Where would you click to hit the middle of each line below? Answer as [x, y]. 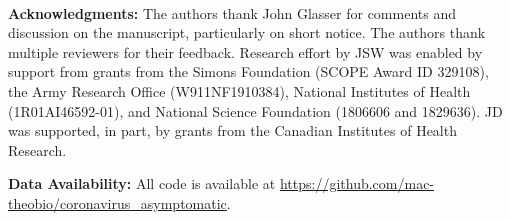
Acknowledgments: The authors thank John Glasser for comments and [232, 12]
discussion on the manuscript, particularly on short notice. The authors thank [247, 32]
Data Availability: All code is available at [142, 183]
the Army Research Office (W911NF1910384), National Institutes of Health [239, 90]
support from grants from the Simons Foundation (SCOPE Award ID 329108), [248, 71]
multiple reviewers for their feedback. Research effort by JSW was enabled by [245, 51]
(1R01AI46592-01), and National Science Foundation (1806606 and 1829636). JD [255, 110]
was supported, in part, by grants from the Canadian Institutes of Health [232, 130]
